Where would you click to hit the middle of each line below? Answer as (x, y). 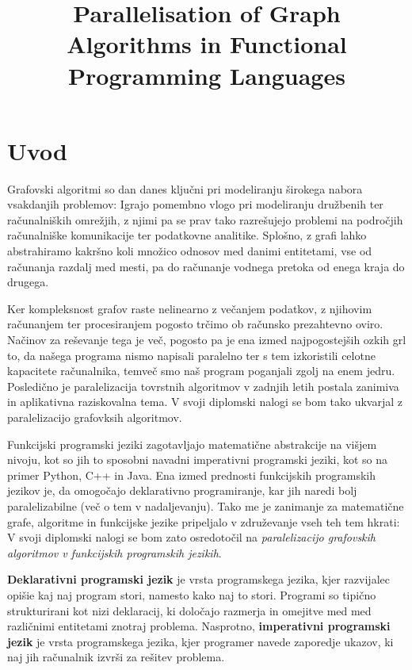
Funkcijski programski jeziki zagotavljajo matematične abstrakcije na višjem (192, 444)
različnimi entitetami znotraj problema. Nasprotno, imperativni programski (199, 626)
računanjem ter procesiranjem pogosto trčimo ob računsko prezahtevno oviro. (195, 324)
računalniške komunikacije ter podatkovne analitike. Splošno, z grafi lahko (187, 235)
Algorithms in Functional (207, 44)
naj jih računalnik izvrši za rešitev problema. (116, 657)
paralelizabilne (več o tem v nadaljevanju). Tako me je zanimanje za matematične (206, 505)
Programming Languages (207, 75)
